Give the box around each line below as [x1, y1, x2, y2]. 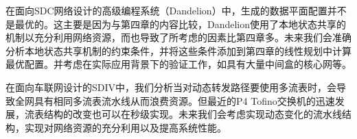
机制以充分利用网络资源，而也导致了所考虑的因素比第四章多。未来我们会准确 [5, 30, 352, 45]
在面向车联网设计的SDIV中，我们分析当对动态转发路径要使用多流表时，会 [5, 79, 337, 94]
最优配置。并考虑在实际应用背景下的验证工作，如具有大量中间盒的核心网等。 [5, 57, 352, 71]
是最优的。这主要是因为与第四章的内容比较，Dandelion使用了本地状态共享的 [5, 16, 347, 31]
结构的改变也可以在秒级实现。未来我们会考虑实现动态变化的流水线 [43, 107, 342, 121]
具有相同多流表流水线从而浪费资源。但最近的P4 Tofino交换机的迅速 [34, 93, 335, 108]
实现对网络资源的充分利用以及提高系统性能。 [24, 120, 227, 134]
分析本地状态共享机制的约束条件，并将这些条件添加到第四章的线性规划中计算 [5, 43, 352, 58]
